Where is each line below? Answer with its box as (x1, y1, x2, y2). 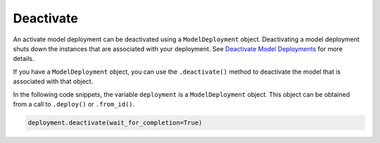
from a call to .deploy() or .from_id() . (13, 100, 135, 108)
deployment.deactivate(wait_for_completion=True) (27, 118, 203, 126)
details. (13, 55, 34, 63)
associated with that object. (13, 77, 94, 86)
